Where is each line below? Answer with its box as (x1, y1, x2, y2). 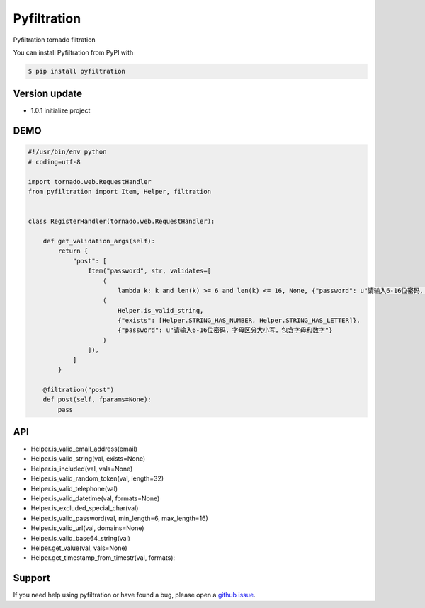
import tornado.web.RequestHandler (28, 178, 152, 185)
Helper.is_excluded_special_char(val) (30, 504, 139, 512)
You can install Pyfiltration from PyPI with (13, 48, 134, 57)
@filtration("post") (42, 386, 115, 394)
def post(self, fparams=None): (42, 396, 152, 403)
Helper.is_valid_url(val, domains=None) (30, 524, 144, 532)
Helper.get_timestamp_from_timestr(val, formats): (30, 553, 176, 562)
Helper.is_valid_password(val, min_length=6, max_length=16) (30, 514, 208, 522)
